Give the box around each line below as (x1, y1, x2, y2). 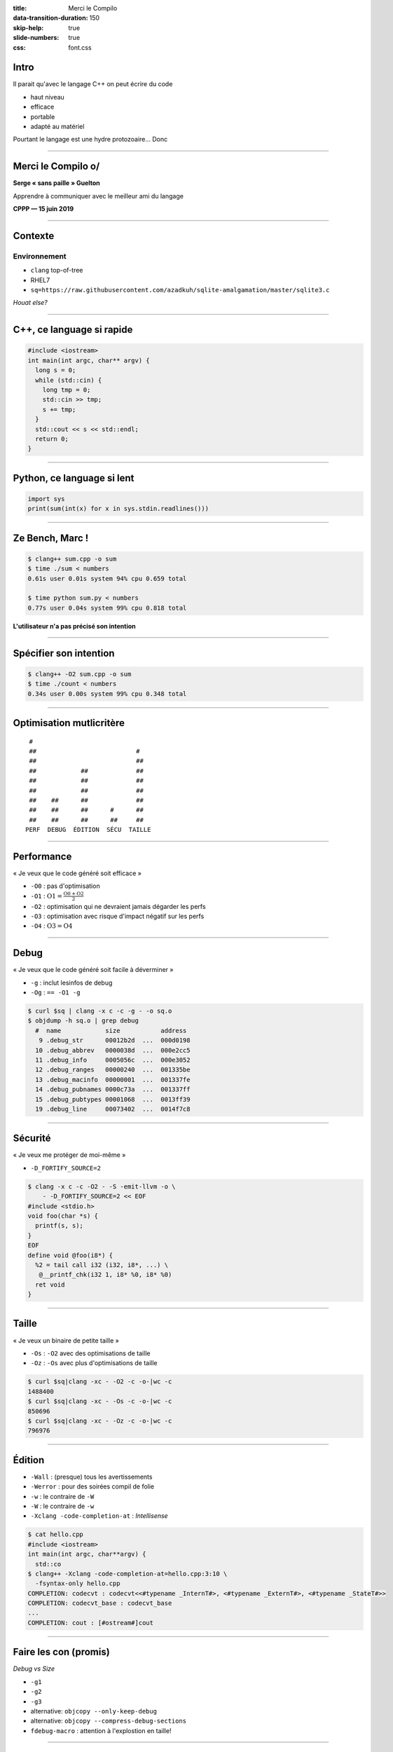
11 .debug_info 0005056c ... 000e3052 (35, 1055, 191, 1064)
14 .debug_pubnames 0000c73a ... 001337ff (35, 1086, 191, 1093)
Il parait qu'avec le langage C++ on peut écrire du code (13, 80, 173, 88)
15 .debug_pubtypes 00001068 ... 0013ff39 (35, 1095, 191, 1103)
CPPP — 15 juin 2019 (13, 205, 74, 213)
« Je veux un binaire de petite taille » (13, 1336, 119, 1345)
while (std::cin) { (35, 376, 102, 384)
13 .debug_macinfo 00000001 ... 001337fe (35, 1076, 191, 1083)
